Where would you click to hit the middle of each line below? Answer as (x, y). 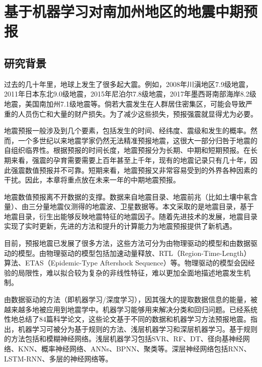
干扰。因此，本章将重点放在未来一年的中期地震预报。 (92, 180)
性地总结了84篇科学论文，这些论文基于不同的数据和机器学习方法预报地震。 (127, 319)
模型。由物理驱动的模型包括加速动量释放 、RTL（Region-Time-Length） (134, 253)
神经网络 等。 (91, 358)
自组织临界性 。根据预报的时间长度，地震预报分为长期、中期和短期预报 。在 (127, 150)
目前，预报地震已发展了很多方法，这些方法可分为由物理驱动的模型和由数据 (127, 243)
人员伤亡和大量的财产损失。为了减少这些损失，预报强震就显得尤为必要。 (138, 113)
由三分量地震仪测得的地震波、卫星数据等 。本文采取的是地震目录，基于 (138, 206)
